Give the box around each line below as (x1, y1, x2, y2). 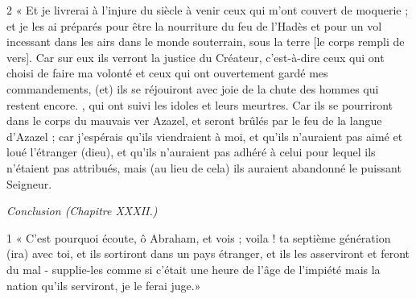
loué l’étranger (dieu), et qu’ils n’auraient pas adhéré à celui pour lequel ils (6, 143, 376, 160)
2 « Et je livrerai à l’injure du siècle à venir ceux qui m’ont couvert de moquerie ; (6, 2, 409, 18)
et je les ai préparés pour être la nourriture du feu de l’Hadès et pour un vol (6, 17, 382, 34)
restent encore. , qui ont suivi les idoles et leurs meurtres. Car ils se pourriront (6, 96, 393, 113)
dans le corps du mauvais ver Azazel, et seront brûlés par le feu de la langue (6, 112, 382, 129)
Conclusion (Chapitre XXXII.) (6, 202, 158, 219)
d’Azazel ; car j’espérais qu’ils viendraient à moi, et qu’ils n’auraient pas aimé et (6, 127, 403, 144)
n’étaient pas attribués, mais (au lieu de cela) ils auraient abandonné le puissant (6, 159, 402, 176)
